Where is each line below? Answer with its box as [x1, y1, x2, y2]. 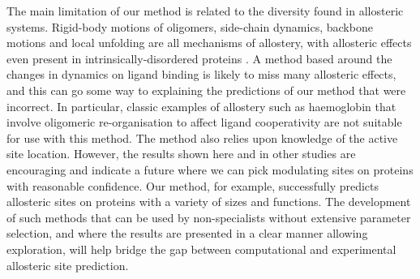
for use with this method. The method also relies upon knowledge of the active [6, 129, 398, 146]
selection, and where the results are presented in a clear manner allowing [6, 225, 368, 242]
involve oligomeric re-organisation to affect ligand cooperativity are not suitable [6, 114, 402, 131]
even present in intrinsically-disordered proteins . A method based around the [6, 49, 392, 67]
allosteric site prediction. [6, 256, 129, 273]
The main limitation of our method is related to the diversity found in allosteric [6, 2, 404, 19]
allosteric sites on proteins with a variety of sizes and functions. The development [6, 193, 411, 210]
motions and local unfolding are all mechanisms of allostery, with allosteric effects [6, 34, 412, 51]
